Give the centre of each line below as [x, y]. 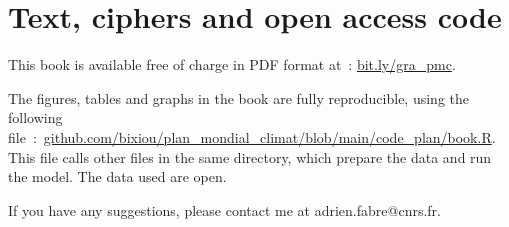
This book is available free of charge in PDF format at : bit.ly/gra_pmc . [232, 64]
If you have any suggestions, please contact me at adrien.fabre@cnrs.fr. [224, 209]
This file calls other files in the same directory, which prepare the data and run [250, 156]
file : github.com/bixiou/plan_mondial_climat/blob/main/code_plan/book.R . [252, 136]
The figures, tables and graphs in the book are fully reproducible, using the [239, 97]
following [35, 117]
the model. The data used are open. [117, 176]
